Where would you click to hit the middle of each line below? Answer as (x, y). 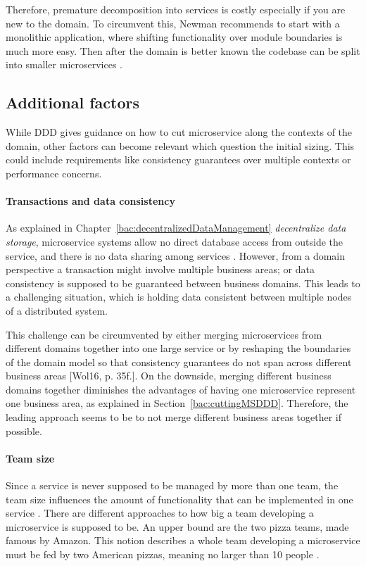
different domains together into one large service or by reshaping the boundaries (178, 348)
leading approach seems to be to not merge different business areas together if (173, 417)
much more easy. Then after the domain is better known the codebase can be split (183, 50)
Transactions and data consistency (90, 201)
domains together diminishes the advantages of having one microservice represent (181, 389)
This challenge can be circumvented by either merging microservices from (164, 334)
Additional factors (72, 102)
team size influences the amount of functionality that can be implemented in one (179, 499)
